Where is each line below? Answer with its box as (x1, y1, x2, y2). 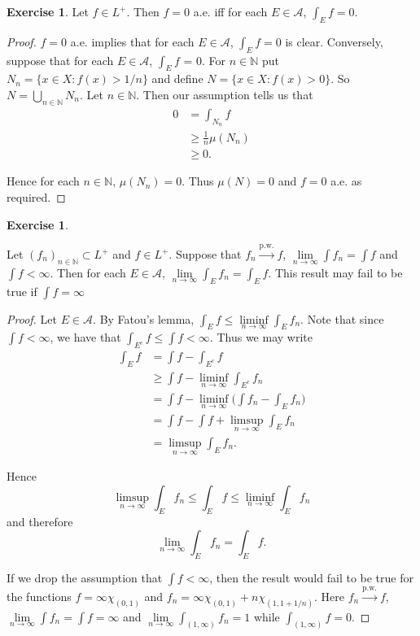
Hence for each (7, 172, 80, 189)
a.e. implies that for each (70, 33, 195, 50)
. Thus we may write (209, 329, 313, 346)
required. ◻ (7, 189, 66, 206)
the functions (7, 587, 72, 604)
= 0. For (183, 51, 226, 68)
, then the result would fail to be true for (209, 568, 413, 586)
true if (7, 282, 37, 299)
